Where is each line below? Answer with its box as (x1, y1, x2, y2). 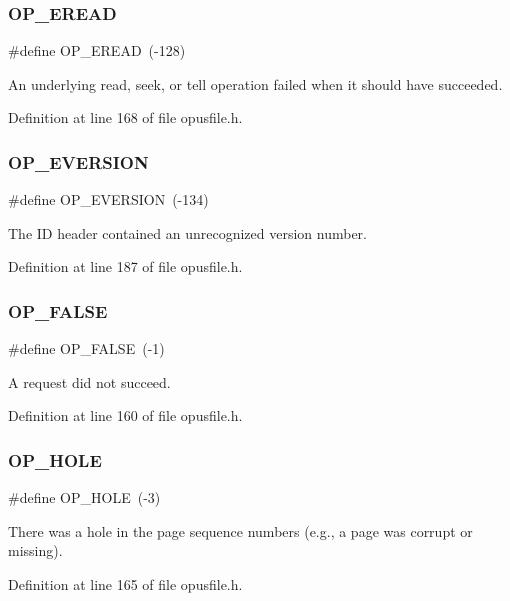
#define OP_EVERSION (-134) (8, 189, 209, 210)
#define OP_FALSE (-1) (8, 338, 165, 359)
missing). (8, 540, 63, 561)
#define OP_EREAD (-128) (8, 40, 186, 61)
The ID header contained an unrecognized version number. (8, 222, 367, 243)
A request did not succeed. (8, 371, 171, 392)
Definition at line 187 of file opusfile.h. (8, 256, 243, 277)
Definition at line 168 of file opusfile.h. (8, 107, 243, 128)
